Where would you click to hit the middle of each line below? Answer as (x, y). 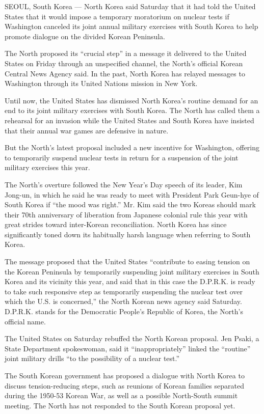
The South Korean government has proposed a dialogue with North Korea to (125, 375)
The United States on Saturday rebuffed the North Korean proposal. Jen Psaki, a (132, 338)
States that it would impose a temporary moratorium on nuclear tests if (117, 16)
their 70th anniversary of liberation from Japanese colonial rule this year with (126, 214)
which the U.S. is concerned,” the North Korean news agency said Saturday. (123, 301)
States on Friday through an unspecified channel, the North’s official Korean (124, 63)
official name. (25, 321)
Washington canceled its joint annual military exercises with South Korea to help (131, 26)
